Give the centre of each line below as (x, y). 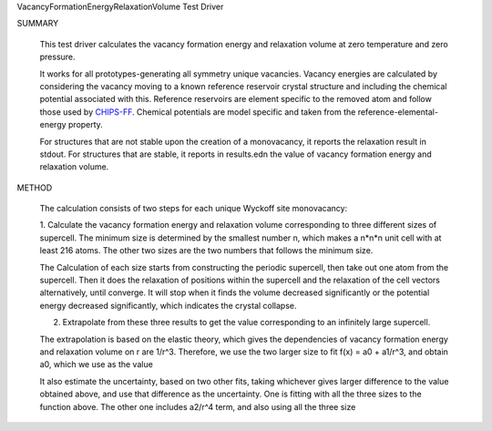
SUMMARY (38, 24)
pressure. (58, 57)
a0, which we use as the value (97, 364)
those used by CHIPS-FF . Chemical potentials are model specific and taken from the (198, 112)
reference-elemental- (398, 112)
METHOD (35, 188)
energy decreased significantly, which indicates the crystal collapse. (168, 305)
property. (86, 125)
